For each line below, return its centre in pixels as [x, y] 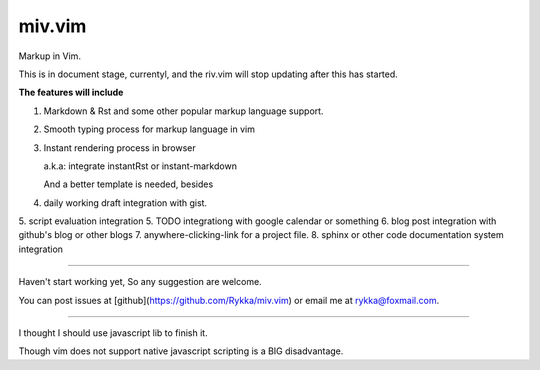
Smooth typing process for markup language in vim [149, 129]
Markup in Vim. [50, 56]
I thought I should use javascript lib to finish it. [113, 333]
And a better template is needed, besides [128, 184]
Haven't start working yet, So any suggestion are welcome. [140, 282]
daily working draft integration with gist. [125, 202]
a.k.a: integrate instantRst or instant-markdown [140, 166]
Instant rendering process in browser [120, 147]
